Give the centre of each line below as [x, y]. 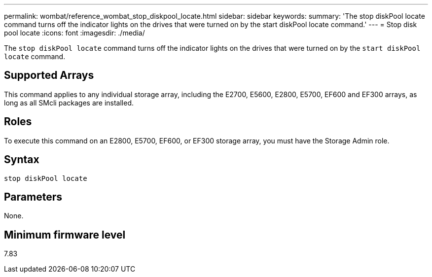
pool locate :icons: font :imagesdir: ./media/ [74, 33]
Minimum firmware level [65, 235]
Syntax [22, 160]
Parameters [33, 197]
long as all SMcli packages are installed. [69, 103]
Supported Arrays [49, 75]
